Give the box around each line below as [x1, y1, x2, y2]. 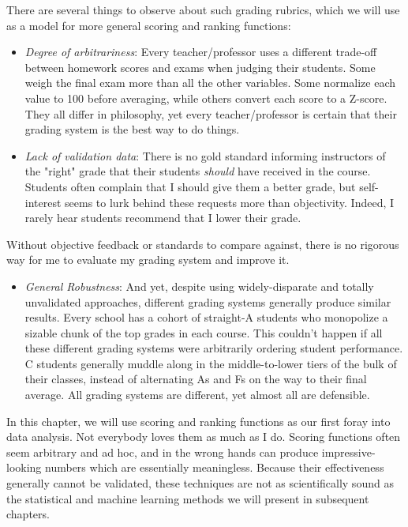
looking [6, 459, 42, 476]
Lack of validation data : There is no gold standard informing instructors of [24, 147, 386, 164]
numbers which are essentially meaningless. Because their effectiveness [45, 459, 384, 476]
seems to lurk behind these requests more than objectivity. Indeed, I [65, 194, 395, 210]
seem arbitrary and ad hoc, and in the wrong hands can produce [6, 443, 319, 460]
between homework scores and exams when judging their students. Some [24, 58, 376, 75]
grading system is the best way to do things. [24, 121, 240, 137]
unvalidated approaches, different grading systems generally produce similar [24, 293, 391, 310]
